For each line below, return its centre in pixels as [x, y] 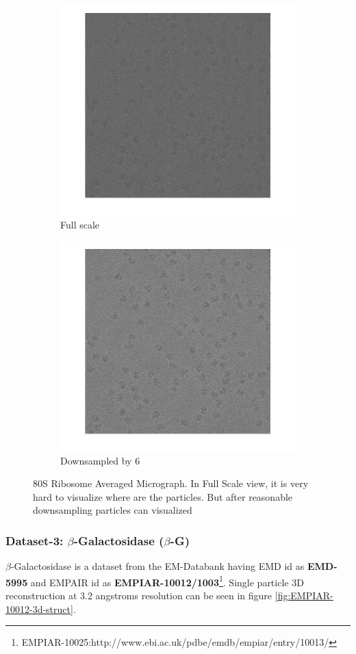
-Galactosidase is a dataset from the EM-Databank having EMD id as [157, 566]
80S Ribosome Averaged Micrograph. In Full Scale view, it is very [171, 483]
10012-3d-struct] [39, 609]
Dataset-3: [35, 540]
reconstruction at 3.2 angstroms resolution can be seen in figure [139, 595]
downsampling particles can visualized [113, 510]
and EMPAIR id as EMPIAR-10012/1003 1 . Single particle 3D [167, 581]
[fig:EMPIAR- [304, 595]
